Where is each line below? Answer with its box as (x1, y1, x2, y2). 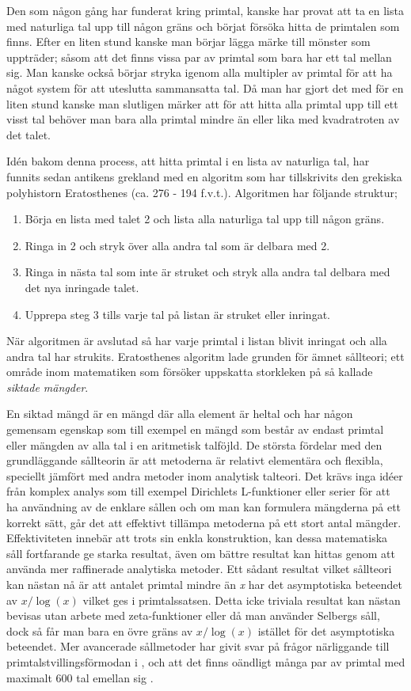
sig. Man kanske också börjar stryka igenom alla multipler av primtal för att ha (6, 64, 393, 81)
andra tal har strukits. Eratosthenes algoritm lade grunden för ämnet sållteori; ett (6, 347, 405, 364)
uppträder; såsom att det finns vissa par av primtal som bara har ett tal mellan (6, 48, 392, 65)
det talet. (6, 126, 51, 142)
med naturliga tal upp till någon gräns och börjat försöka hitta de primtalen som (6, 17, 400, 34)
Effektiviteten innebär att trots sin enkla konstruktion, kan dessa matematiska (6, 530, 388, 546)
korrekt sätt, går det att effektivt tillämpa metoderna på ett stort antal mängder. (6, 514, 401, 530)
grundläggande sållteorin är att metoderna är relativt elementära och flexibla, (6, 452, 383, 469)
